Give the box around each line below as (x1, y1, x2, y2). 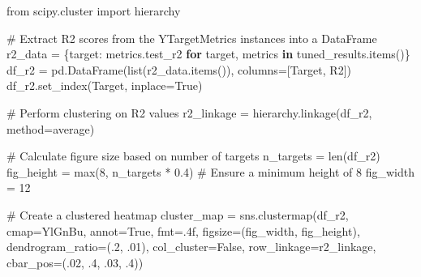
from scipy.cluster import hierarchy (6, 2, 181, 19)
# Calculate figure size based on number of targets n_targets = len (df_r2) (6, 147, 380, 164)
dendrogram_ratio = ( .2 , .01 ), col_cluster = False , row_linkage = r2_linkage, (6, 238, 376, 255)
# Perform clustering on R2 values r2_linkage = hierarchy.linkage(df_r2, (6, 104, 372, 121)
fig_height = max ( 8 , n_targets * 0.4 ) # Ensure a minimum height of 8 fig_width (6, 163, 415, 180)
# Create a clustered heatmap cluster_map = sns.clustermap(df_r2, (6, 206, 349, 223)
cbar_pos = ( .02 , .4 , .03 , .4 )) (6, 254, 144, 271)
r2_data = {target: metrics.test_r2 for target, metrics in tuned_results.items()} (6, 45, 410, 62)
